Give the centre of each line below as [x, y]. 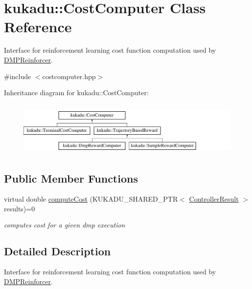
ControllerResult [214, 199]
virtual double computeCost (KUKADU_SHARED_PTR [91, 199]
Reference [38, 27]
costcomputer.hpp [69, 76]
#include [18, 76]
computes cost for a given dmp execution [65, 225]
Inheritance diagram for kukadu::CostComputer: [76, 93]
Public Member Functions [71, 178]
